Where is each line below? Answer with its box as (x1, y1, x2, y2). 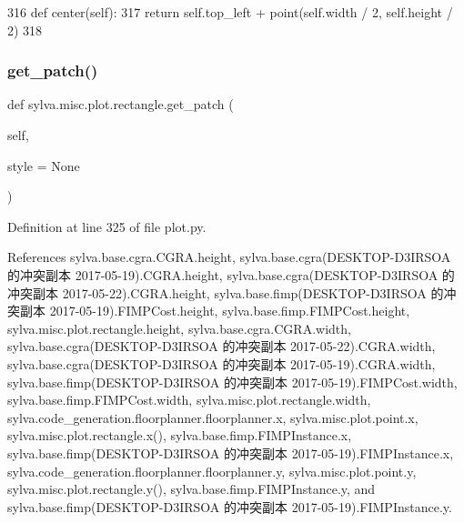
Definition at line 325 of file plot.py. (7, 216, 207, 236)
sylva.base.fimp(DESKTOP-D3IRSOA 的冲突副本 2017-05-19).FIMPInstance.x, (7, 443, 454, 462)
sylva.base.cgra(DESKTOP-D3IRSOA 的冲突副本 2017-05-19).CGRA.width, (7, 354, 436, 373)
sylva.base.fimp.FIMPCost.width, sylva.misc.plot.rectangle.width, (7, 390, 371, 409)
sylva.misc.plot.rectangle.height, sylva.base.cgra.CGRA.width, (7, 318, 351, 337)
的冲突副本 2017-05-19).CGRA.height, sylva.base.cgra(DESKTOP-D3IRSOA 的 (7, 265, 455, 284)
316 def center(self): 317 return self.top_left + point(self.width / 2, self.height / (7, 3, 453, 21)
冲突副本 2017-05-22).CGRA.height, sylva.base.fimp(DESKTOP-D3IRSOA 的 (7, 283, 444, 302)
